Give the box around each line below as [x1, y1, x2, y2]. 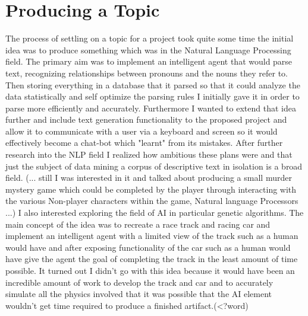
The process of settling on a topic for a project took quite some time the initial [5, 32, 294, 44]
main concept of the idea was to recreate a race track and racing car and [5, 218, 271, 230]
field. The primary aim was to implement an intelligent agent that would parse [5, 55, 293, 68]
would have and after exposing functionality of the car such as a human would [5, 241, 291, 253]
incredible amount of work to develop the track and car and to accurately [5, 276, 274, 288]
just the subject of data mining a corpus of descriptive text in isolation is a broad [5, 159, 303, 172]
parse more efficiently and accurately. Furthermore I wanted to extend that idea [5, 101, 296, 114]
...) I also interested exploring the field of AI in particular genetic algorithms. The [5, 206, 304, 219]
